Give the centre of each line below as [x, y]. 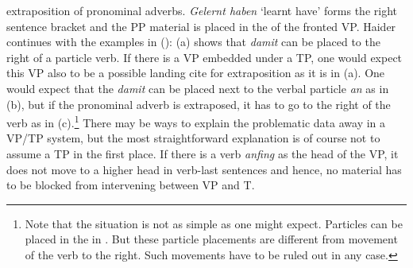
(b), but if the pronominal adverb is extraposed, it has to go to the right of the [199, 104]
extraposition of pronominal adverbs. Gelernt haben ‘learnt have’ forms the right [202, 10]
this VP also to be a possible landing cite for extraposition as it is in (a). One [196, 73]
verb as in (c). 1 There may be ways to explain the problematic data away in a [196, 121]
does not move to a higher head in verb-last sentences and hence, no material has [204, 169]
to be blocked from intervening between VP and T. [131, 185]
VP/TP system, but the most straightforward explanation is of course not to [193, 138]
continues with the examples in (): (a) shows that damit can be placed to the [193, 42]
